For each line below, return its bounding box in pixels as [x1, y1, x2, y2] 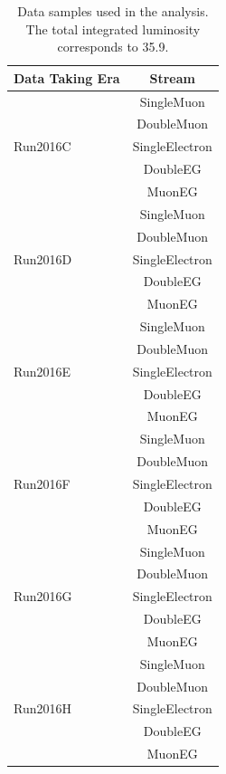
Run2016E [14, 361, 71, 380]
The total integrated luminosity [25, 19, 201, 38]
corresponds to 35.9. [57, 37, 169, 56]
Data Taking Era [14, 68, 120, 87]
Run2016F [14, 473, 71, 492]
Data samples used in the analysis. [17, 2, 209, 20]
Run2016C [14, 137, 71, 156]
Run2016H [14, 699, 71, 718]
